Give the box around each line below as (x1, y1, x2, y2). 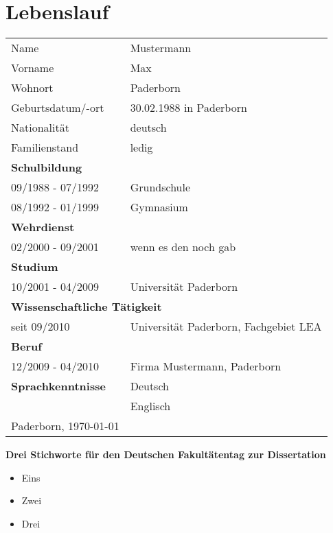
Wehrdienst (11, 219, 75, 235)
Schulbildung (11, 159, 82, 176)
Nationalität (11, 119, 69, 136)
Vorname (11, 60, 54, 76)
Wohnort (11, 80, 54, 96)
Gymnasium (130, 199, 188, 215)
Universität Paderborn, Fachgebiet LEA (130, 318, 322, 335)
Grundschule (130, 179, 191, 196)
